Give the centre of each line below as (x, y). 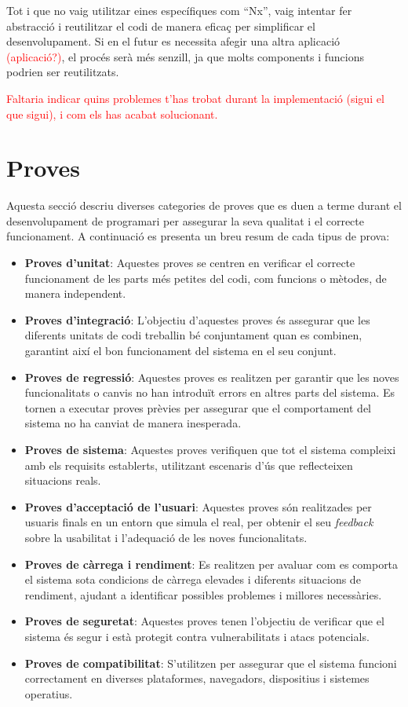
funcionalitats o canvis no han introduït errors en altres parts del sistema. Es (210, 392)
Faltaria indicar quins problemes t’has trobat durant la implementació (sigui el (195, 98)
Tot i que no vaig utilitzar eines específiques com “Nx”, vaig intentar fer (179, 10)
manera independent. (75, 293)
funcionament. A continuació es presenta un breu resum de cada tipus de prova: (198, 236)
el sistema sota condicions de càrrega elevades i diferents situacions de (193, 579)
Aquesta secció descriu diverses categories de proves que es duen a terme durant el (204, 205)
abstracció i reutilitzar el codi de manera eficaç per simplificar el (161, 26)
